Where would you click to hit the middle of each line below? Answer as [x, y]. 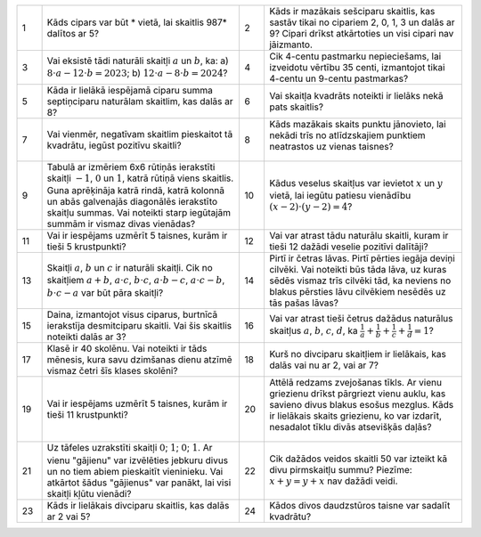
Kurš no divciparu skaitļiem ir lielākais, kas [358, 354]
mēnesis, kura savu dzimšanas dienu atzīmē [139, 360]
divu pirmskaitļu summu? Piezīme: [341, 470]
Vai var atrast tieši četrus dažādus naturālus [361, 319]
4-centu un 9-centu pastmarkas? [338, 78]
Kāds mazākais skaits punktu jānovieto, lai [357, 124]
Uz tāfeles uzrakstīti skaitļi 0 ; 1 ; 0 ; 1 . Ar [130, 448]
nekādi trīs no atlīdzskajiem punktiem [347, 135]
